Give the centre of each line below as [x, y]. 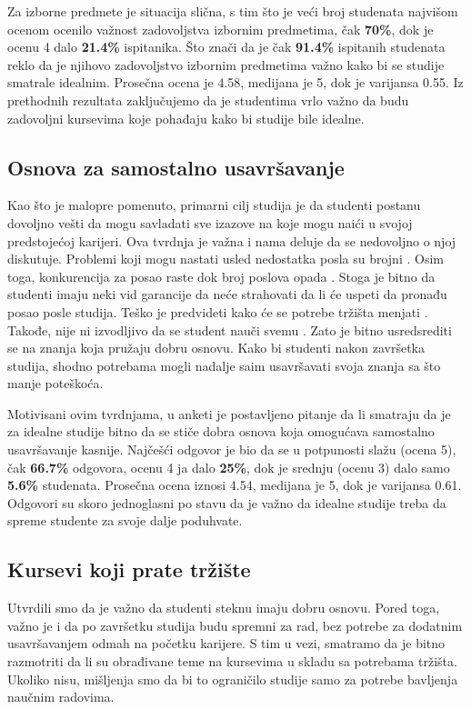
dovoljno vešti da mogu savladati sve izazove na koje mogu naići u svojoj [210, 222]
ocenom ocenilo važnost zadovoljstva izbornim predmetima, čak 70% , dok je [220, 29]
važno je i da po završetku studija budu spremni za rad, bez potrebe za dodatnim [235, 625]
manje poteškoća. [55, 383]
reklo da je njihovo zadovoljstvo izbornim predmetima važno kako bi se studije [226, 64]
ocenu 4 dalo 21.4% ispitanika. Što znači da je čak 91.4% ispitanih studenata [226, 47]
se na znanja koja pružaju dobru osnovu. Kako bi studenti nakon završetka [216, 348]
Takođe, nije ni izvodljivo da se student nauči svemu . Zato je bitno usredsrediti [230, 330]
